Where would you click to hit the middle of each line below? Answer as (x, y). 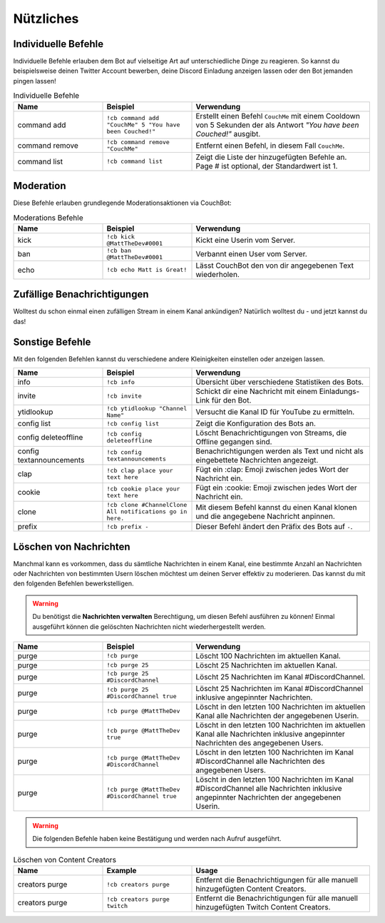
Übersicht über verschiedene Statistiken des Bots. (279, 382)
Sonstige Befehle (52, 342)
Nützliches (46, 19)
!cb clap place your (140, 471)
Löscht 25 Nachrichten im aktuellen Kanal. (267, 665)
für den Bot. (231, 400)
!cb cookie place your (143, 489)
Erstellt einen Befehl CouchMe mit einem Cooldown (278, 116)
